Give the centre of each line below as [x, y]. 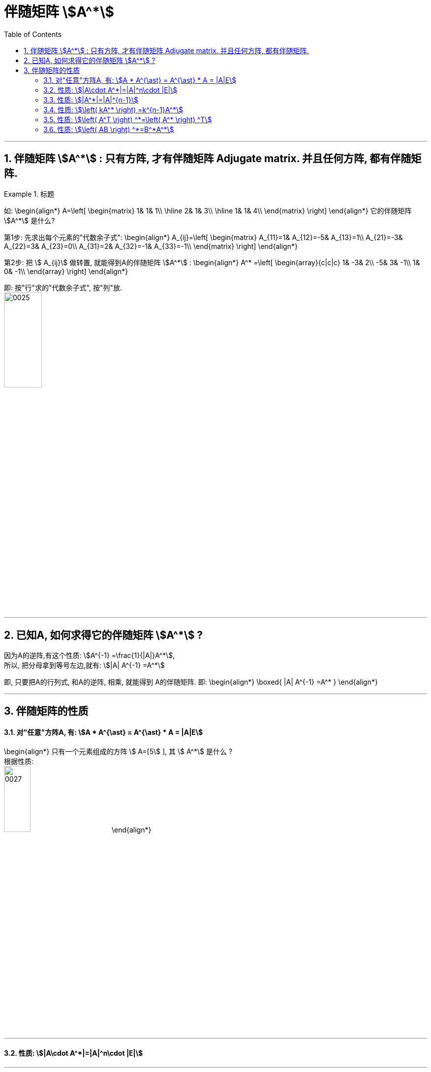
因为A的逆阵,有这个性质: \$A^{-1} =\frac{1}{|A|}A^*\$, [90, 656]
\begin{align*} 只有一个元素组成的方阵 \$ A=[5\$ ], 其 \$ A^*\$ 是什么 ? [118, 751]
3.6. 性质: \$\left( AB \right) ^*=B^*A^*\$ [109, 129]
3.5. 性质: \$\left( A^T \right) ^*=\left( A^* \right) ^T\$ [128, 119]
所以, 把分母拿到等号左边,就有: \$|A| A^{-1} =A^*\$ [84, 665]
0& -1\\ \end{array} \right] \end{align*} [66, 271]
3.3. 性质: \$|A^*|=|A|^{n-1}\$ [91, 100]
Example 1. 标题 [29, 194]
